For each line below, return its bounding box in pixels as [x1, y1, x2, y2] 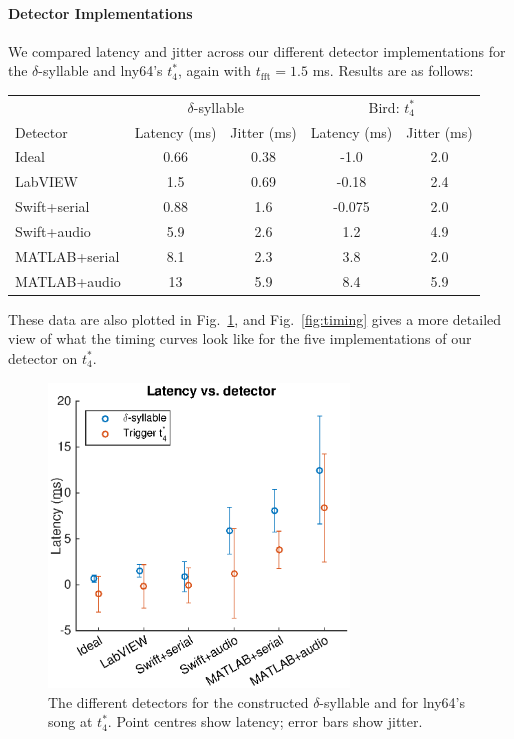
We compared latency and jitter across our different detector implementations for [8, 40, 506, 61]
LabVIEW [15, 171, 79, 192]
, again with [177, 60, 252, 81]
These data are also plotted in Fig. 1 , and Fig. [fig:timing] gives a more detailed [8, 308, 502, 329]
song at [48, 711, 93, 732]
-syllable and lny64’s [38, 60, 163, 81]
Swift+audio [15, 220, 91, 241]
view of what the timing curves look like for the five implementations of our [8, 328, 472, 349]
